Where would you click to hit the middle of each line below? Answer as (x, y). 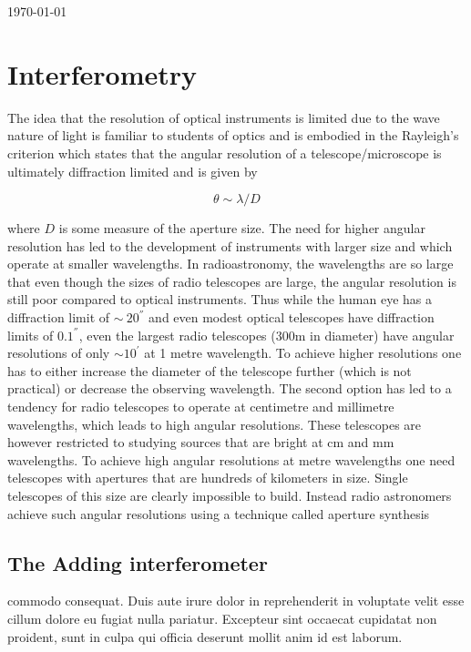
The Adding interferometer (138, 562)
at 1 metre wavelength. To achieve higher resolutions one (303, 353)
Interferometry (102, 73)
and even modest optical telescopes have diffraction (292, 317)
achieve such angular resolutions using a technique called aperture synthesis (219, 513)
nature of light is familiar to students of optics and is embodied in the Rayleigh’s (233, 135)
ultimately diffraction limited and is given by (133, 171)
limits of (31, 335)
